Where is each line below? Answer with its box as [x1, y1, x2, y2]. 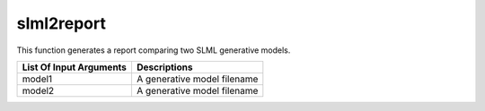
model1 [22, 73, 53, 85]
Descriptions [136, 61, 193, 73]
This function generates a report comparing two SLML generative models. [16, 45, 291, 55]
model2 [22, 84, 55, 97]
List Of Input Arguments [22, 61, 128, 73]
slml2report [16, 13, 107, 33]
